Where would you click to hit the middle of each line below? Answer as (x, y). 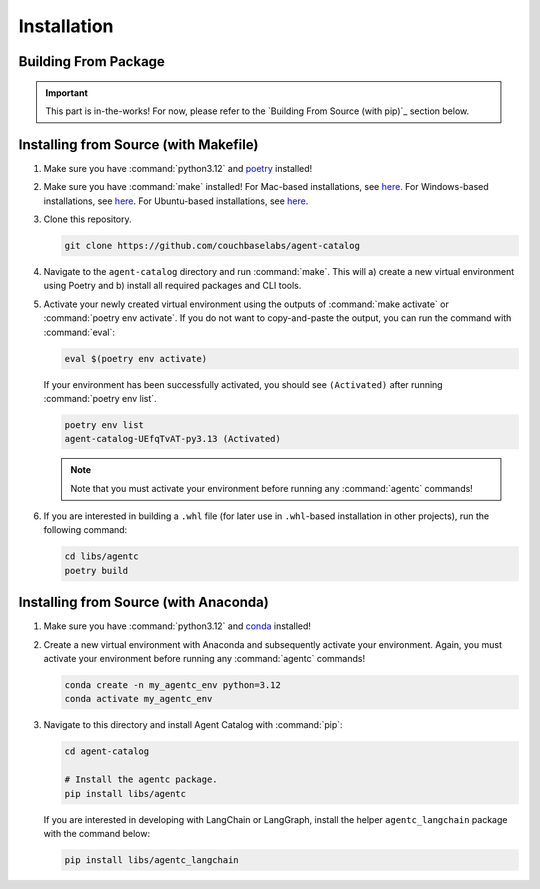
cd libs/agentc (101, 556)
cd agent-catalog (107, 751)
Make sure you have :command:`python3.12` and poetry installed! (178, 168)
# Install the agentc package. (141, 779)
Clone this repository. (87, 219)
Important (67, 92)
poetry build (96, 570)
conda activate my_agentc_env (138, 699)
